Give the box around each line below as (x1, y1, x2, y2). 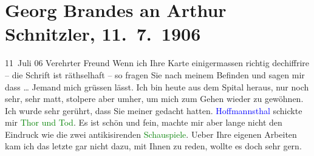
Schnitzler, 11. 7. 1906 (5, 21, 201, 46)
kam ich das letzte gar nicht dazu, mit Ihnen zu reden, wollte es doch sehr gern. (5, 140, 302, 152)
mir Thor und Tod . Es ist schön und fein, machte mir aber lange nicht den (5, 116, 282, 129)
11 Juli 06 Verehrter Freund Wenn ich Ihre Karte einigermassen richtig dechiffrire (5, 56, 310, 69)
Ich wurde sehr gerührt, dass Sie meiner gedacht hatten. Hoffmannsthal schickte (5, 104, 302, 117)
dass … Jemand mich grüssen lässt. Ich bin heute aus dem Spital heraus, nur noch (5, 80, 309, 93)
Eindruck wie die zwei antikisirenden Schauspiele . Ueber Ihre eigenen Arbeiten (5, 127, 297, 140)
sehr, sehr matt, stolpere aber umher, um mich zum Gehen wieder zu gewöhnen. (5, 92, 304, 105)
